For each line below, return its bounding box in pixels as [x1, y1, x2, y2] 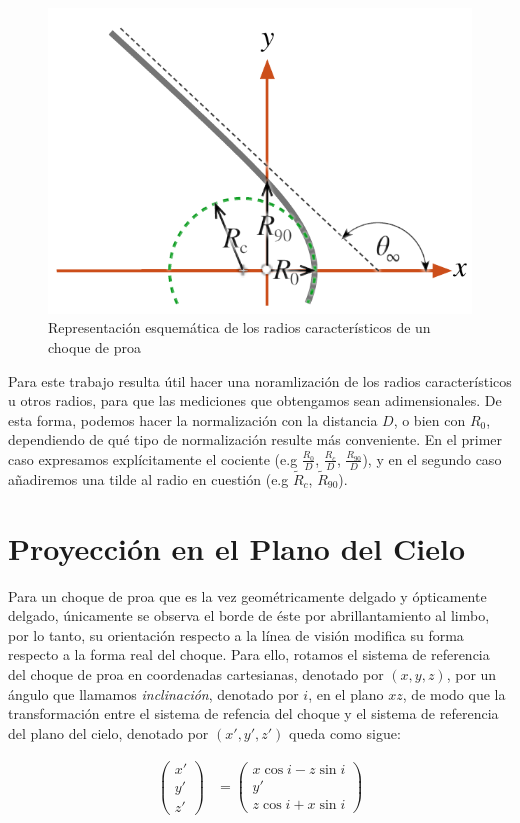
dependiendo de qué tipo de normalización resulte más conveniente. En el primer [8, 429, 503, 450]
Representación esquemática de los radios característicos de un [48, 317, 431, 338]
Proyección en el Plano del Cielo [8, 527, 465, 568]
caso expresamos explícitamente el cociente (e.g [8, 448, 298, 469]
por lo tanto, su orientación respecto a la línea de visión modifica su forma [8, 624, 464, 645]
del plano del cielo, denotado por [8, 722, 209, 743]
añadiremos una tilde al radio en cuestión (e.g [8, 468, 289, 489]
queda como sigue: [289, 722, 401, 743]
